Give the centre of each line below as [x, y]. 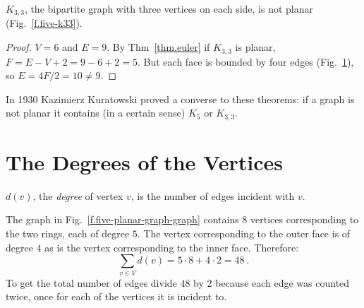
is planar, [255, 47]
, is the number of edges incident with [213, 195]
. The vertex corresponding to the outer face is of [244, 233]
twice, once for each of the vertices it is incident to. [116, 296]
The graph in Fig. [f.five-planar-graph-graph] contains [122, 219]
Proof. [19, 47]
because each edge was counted [283, 282]
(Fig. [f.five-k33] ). [44, 23]
